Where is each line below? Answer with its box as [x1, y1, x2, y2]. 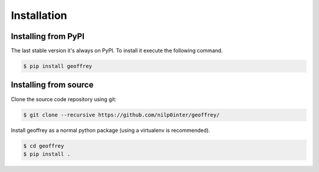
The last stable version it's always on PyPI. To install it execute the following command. [11, 47, 223, 54]
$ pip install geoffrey [23, 63, 93, 70]
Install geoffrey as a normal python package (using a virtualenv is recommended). [11, 126, 210, 134]
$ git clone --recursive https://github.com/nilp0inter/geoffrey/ [23, 111, 220, 118]
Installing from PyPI [11, 31, 85, 41]
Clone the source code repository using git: [11, 95, 117, 103]
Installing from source [11, 80, 94, 90]
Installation [11, 9, 67, 22]
